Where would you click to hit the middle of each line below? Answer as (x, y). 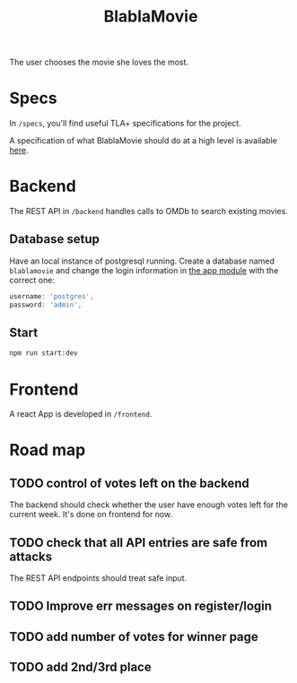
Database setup (55, 239)
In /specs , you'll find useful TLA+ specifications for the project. (125, 124)
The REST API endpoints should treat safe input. (98, 578)
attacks (31, 556)
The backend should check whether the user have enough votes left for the (149, 505)
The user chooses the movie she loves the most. (99, 62)
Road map (48, 450)
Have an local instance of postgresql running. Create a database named (142, 261)
